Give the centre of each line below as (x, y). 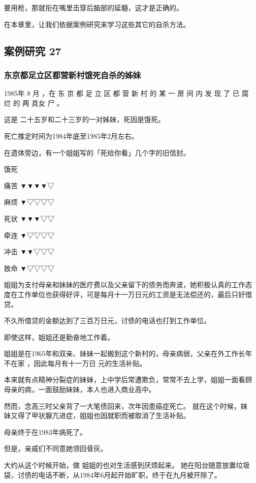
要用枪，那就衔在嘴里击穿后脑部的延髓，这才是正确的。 (94, 7)
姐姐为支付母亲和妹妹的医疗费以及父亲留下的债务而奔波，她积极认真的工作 (125, 285)
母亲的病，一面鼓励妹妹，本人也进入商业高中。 (80, 389)
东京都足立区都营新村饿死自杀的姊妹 (73, 75)
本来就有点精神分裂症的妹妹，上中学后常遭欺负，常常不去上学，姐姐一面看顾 (128, 379)
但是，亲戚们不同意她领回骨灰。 (56, 448)
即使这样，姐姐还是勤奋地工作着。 (59, 337)
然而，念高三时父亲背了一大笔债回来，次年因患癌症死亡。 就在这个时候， (122, 406)
